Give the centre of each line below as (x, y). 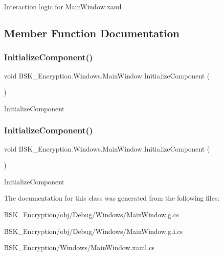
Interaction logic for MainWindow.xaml (63, 6)
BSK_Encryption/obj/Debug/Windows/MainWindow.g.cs (91, 214)
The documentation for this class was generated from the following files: (112, 198)
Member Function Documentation (92, 33)
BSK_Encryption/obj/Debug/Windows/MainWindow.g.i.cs (93, 231)
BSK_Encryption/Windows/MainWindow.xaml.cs (79, 247)
